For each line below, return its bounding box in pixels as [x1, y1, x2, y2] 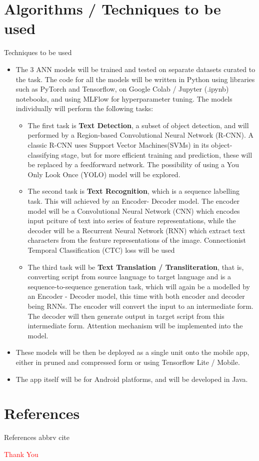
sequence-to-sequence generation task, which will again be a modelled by [27, 281, 250, 291]
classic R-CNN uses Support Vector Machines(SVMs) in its [27, 140, 209, 150]
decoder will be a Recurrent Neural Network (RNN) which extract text [27, 225, 245, 235]
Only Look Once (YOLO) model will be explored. [27, 169, 180, 179]
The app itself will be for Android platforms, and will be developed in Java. [15, 373, 248, 384]
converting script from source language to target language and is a [27, 271, 231, 282]
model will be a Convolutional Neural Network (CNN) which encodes [27, 205, 240, 216]
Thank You [4, 448, 38, 459]
